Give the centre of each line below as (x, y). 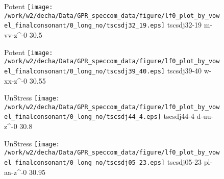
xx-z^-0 (16, 80)
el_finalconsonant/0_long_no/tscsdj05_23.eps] (84, 163)
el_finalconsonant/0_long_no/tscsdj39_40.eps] (84, 71)
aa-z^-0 (16, 172)
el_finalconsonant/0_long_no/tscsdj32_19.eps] (84, 26)
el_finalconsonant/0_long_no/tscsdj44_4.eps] (83, 117)
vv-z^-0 (16, 34)
